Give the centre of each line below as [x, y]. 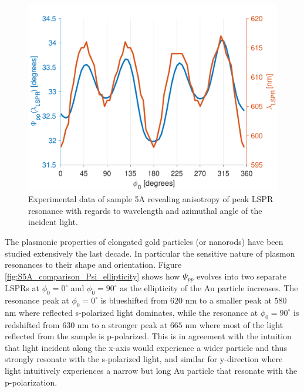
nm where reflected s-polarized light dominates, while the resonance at [131, 312]
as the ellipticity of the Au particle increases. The [209, 288]
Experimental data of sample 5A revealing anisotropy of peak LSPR [151, 199]
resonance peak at [37, 300]
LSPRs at [22, 288]
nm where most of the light [234, 324]
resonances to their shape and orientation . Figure [93, 265]
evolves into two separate [242, 276]
